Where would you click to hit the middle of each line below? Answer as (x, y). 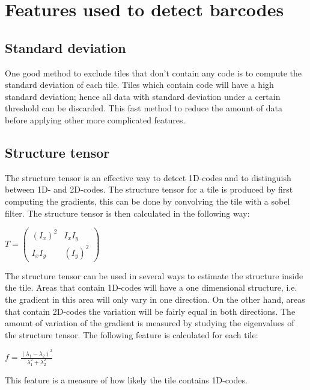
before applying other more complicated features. (95, 119)
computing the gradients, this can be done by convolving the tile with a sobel (147, 201)
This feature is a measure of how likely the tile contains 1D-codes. (126, 379)
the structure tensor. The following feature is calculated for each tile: (132, 334)
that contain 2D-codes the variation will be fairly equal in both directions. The (150, 311)
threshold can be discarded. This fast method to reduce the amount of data (144, 108)
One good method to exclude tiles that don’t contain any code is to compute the (153, 73)
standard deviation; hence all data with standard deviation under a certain (143, 96)
